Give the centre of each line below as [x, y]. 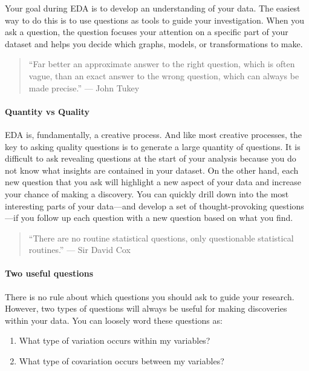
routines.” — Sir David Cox [80, 250]
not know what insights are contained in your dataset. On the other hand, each [152, 170]
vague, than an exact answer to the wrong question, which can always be [164, 75]
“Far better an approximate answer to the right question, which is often [162, 64]
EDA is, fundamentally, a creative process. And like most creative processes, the [154, 134]
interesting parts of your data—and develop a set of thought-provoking [136, 205]
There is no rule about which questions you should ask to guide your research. [150, 296]
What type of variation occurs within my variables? [115, 340]
